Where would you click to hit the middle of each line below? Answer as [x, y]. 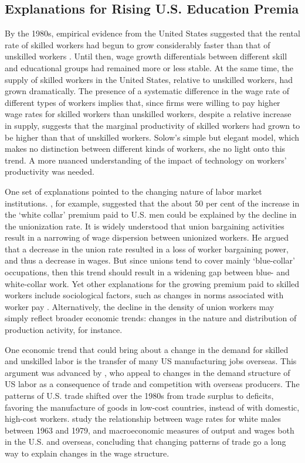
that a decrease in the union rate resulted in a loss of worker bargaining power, [147, 249]
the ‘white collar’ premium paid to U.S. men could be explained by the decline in [151, 214]
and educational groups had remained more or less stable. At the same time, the [149, 67]
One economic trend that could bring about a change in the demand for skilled [147, 349]
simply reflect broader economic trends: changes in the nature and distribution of [151, 318]
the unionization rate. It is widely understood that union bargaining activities [145, 226]
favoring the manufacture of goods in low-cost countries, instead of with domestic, [152, 407]
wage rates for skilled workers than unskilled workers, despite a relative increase [148, 114]
